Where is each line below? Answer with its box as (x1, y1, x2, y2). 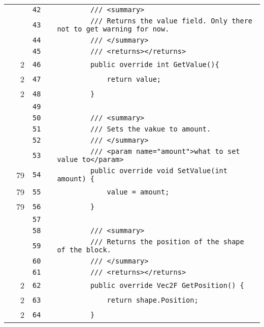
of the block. (57, 246, 111, 254)
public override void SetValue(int (90, 167, 227, 175)
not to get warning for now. (57, 25, 170, 33)
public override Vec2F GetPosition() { (90, 281, 244, 289)
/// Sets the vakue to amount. (90, 125, 211, 133)
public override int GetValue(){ (90, 60, 219, 69)
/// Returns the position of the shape (90, 238, 244, 246)
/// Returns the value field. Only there (90, 17, 253, 25)
